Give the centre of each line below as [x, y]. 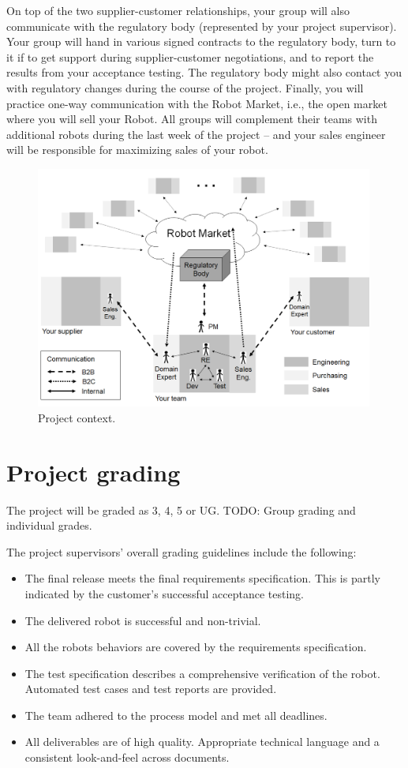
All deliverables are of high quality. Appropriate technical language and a [202, 742]
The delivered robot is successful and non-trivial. [143, 620]
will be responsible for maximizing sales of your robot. [137, 150]
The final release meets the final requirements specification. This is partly [202, 578]
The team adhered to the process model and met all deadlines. [176, 715]
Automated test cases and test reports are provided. [151, 689]
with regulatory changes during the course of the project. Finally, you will [185, 87]
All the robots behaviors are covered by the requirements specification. [196, 647]
